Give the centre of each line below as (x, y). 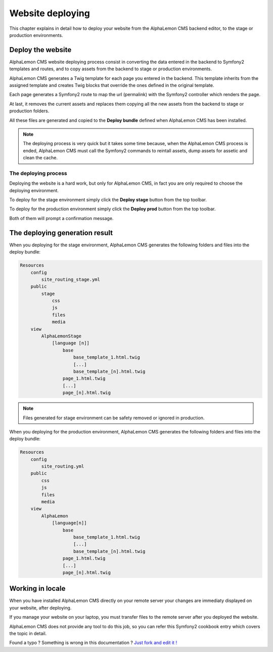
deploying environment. (34, 190)
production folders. (29, 111)
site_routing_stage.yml (71, 279)
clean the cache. (40, 158)
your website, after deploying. (40, 607)
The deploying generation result (61, 233)
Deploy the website (40, 50)
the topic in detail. (28, 633)
